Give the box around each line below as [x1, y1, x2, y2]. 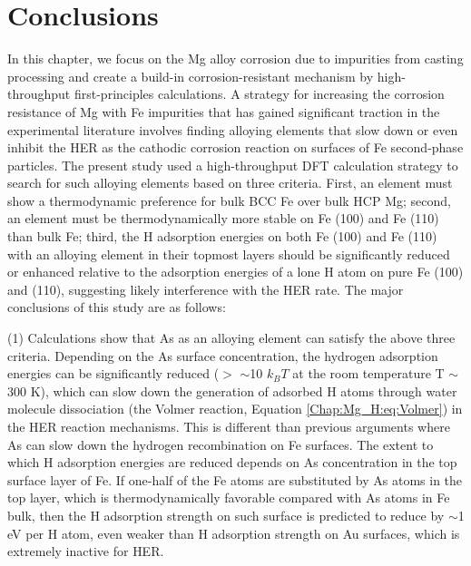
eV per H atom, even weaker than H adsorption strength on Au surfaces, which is [7, 523, 460, 542]
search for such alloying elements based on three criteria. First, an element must [7, 173, 453, 192]
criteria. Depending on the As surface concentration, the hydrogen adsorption [7, 346, 438, 365]
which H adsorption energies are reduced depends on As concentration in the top [7, 453, 457, 472]
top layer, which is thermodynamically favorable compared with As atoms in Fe [7, 488, 450, 507]
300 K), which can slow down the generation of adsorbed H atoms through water [7, 381, 457, 400]
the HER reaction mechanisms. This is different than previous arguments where [7, 417, 450, 435]
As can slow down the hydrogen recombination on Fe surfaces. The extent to [7, 434, 434, 454]
